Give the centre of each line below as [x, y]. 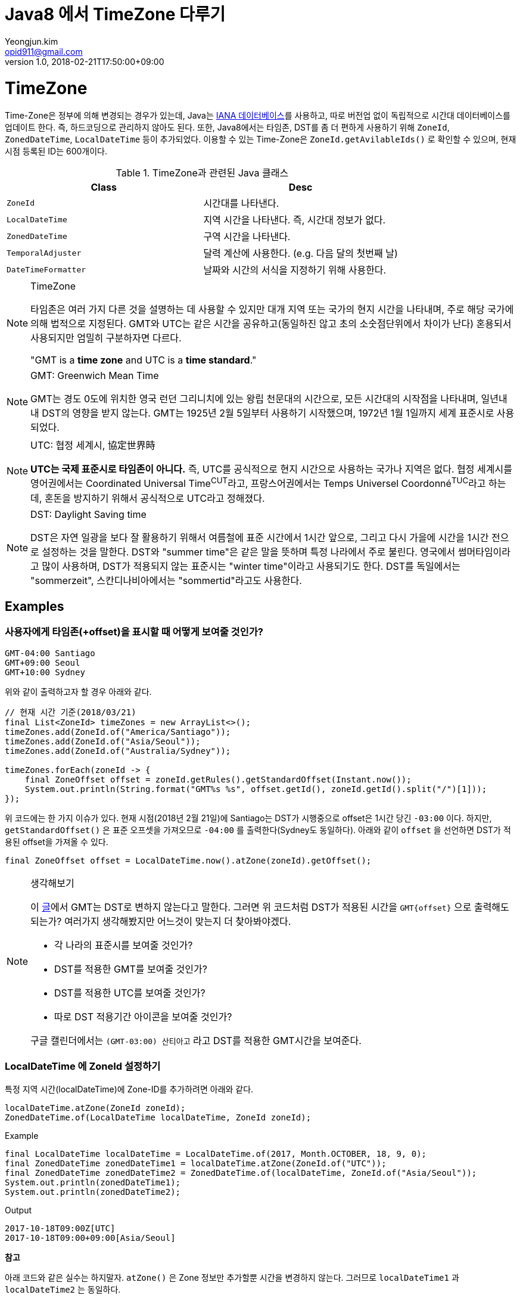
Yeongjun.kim [32, 41]
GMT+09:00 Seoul [43, 662]
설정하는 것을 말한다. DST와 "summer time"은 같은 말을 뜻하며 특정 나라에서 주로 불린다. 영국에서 [249, 552]
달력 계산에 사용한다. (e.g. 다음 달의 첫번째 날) [301, 254]
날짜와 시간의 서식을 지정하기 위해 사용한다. [295, 270]
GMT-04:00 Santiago [50, 653]
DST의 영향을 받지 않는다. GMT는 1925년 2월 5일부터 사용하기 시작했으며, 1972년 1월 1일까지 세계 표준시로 [268, 413]
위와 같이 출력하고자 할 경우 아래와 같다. [78, 691]
